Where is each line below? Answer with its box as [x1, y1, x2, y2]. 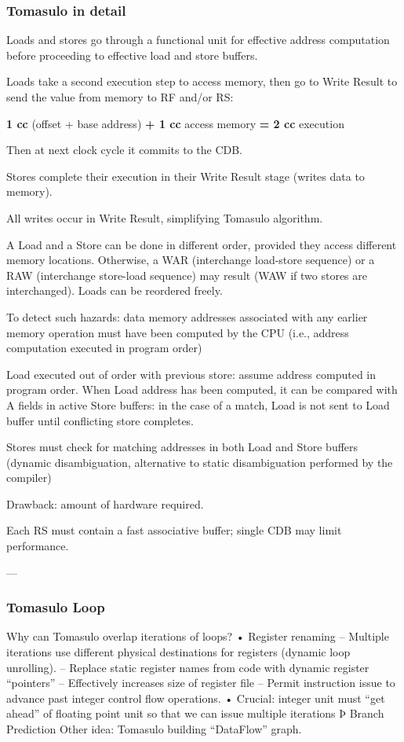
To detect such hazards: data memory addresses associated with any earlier [6, 308, 368, 325]
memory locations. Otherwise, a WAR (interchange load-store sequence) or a [6, 252, 375, 268]
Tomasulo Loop [6, 597, 105, 617]
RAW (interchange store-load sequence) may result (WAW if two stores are [6, 266, 367, 283]
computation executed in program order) [6, 340, 202, 356]
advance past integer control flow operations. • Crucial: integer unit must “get [6, 689, 385, 706]
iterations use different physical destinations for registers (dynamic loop [6, 644, 351, 660]
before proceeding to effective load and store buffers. [6, 46, 258, 63]
